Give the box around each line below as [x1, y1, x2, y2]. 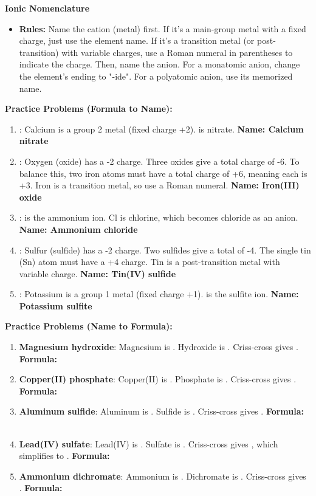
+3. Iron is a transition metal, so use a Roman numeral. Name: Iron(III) [19, 179, 300, 191]
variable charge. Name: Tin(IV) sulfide [19, 267, 176, 280]
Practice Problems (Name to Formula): [5, 320, 173, 332]
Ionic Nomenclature [5, 2, 90, 14]
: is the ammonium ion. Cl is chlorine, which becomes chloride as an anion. [19, 211, 298, 224]
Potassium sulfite [19, 299, 92, 312]
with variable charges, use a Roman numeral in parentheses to [61, 46, 293, 58]
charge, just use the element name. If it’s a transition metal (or [19, 34, 255, 47]
